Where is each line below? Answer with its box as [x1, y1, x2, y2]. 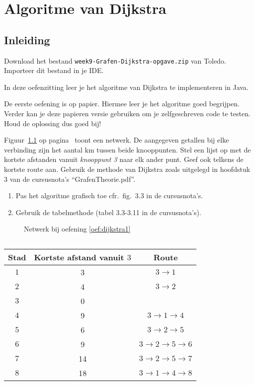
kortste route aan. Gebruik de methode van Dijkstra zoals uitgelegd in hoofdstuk [4, 163, 251, 174]
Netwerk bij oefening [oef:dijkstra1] [24, 224, 131, 234]
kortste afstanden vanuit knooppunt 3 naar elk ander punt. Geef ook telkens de [4, 154, 244, 164]
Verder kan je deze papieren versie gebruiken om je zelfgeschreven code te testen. [4, 108, 251, 119]
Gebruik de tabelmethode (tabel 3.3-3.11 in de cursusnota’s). [15, 207, 201, 217]
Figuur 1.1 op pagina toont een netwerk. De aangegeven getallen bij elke [4, 135, 229, 145]
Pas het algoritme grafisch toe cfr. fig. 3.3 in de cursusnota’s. [15, 190, 203, 201]
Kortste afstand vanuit [34, 251, 124, 263]
